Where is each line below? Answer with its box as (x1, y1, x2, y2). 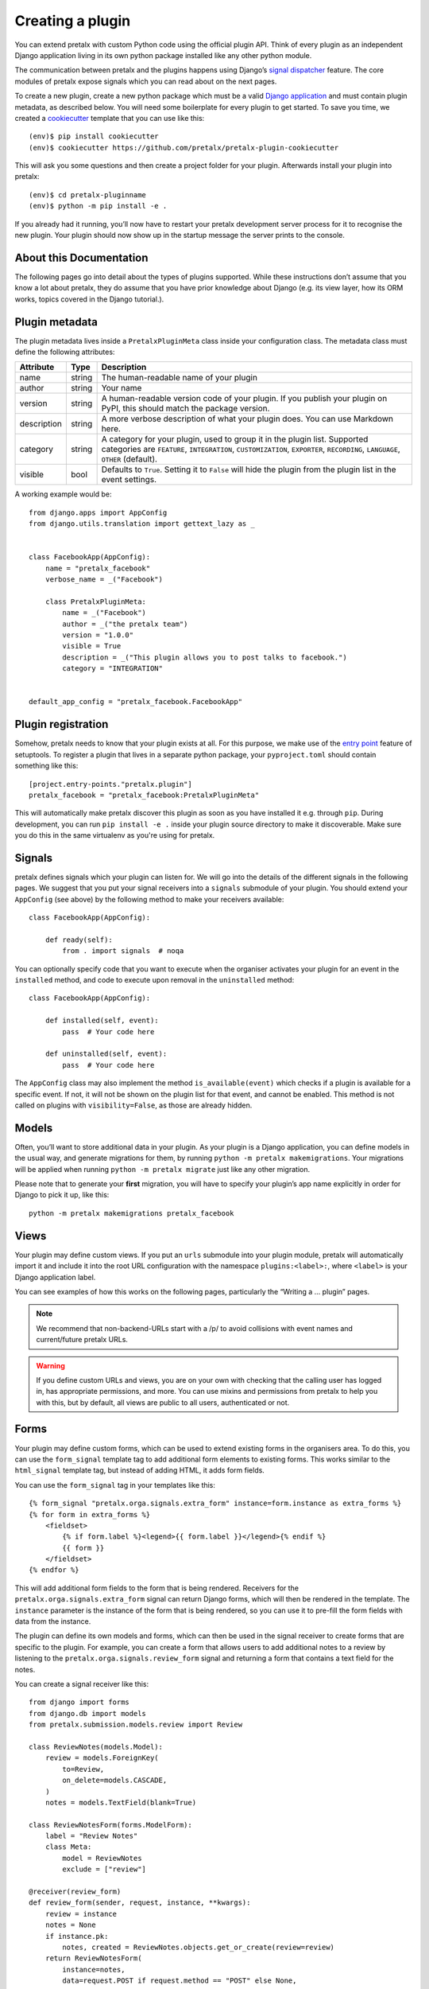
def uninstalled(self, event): (44, 1049, 168, 1058)
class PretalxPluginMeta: (44, 597, 147, 606)
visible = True (62, 641, 122, 651)
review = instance (44, 1909, 118, 1918)
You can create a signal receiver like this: (14, 1680, 149, 1688)
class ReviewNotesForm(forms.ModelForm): (29, 1820, 192, 1829)
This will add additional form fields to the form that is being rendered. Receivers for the (14, 1583, 300, 1593)
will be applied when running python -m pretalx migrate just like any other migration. (14, 1164, 310, 1174)
